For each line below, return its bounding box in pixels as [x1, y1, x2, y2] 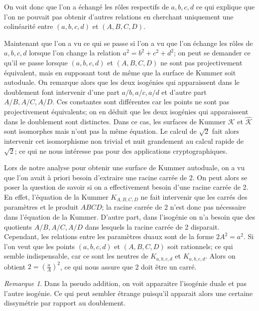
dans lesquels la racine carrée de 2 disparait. [85, 221, 220, 232]
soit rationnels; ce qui [167, 241, 233, 251]
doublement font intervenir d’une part [4, 86, 120, 97]
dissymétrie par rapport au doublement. [4, 298, 126, 308]
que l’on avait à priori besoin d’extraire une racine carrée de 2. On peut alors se [4, 172, 248, 182]
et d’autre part [161, 86, 207, 97]
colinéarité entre [4, 21, 53, 31]
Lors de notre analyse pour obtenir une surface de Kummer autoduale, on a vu [4, 162, 245, 173]
